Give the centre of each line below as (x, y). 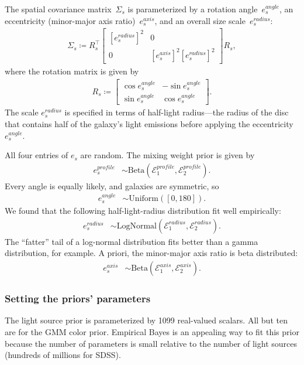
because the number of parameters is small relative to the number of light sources (151, 343)
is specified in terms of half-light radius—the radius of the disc (177, 112)
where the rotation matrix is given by (72, 71)
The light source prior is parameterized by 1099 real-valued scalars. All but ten (146, 320)
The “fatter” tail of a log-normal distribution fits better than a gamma (132, 241)
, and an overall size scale (200, 20)
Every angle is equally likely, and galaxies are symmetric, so (112, 185)
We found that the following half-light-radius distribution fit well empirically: (143, 211)
